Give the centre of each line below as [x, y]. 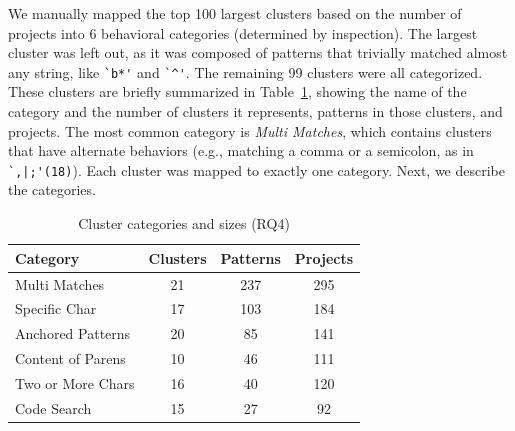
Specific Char [56, 308]
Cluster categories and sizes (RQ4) [184, 223]
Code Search [53, 407]
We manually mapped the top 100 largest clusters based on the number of [235, 13]
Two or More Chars [75, 382]
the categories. [52, 189]
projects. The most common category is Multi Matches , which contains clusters [250, 130]
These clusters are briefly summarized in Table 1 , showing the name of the [237, 91]
